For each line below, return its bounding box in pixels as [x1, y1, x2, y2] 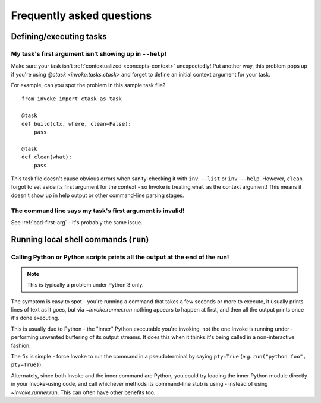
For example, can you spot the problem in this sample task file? [11, 82, 166, 89]
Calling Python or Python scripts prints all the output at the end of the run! [11, 253, 229, 261]
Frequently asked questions [11, 9, 152, 22]
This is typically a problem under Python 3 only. [27, 281, 144, 288]
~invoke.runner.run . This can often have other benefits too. [11, 389, 156, 396]
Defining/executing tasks [11, 31, 107, 42]
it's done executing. [11, 315, 59, 322]
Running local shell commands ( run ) [11, 234, 149, 245]
